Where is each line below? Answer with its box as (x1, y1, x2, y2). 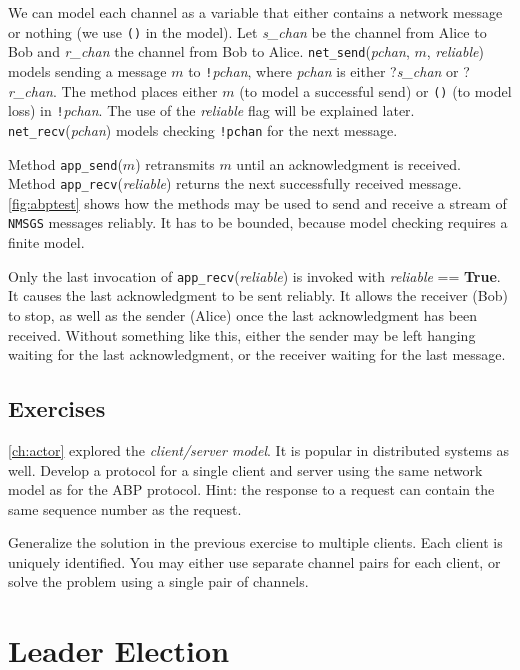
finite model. (8, 232, 85, 253)
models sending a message (8, 60, 167, 81)
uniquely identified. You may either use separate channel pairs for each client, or (8, 551, 501, 572)
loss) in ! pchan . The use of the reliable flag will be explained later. (8, 100, 415, 121)
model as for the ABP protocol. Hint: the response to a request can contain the (8, 479, 495, 500)
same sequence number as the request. (8, 498, 242, 519)
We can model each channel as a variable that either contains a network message (8, 2, 503, 22)
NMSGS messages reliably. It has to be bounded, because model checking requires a (8, 212, 508, 233)
